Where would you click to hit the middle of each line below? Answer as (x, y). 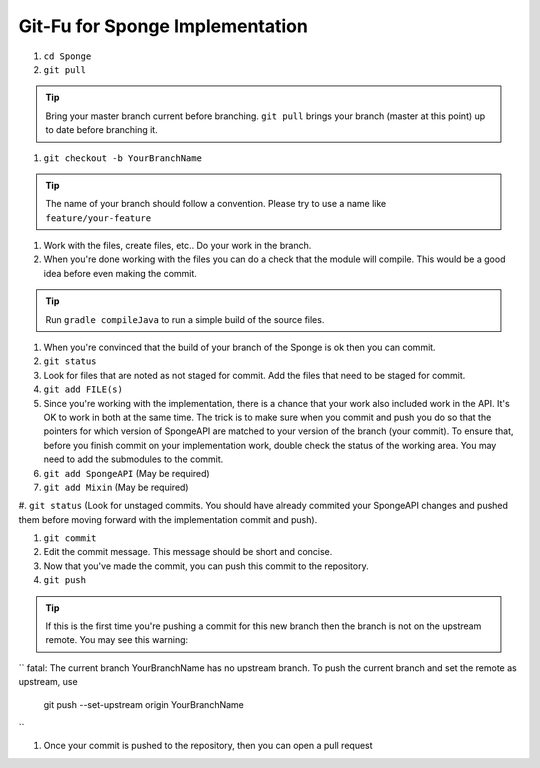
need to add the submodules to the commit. (133, 459)
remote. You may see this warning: (117, 640)
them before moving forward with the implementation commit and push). (168, 519)
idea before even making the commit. (120, 273)
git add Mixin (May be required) (116, 487)
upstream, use (48, 682)
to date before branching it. (102, 130)
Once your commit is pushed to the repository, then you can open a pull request (208, 746)
